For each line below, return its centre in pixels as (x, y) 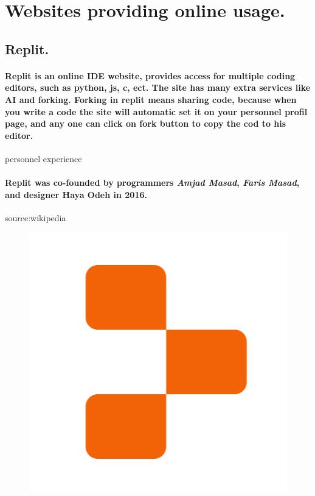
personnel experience (43, 158)
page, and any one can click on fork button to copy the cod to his (146, 123)
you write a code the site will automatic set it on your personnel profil (156, 111)
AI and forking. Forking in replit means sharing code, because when (151, 99)
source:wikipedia (36, 217)
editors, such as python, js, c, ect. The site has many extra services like (158, 87)
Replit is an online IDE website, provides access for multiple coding (150, 75)
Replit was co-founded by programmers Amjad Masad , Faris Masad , (152, 182)
